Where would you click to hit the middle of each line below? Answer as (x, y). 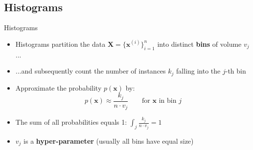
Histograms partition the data (60, 44)
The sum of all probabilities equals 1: (71, 122)
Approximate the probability (58, 87)
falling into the (198, 71)
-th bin (236, 71)
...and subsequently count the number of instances (91, 71)
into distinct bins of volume (199, 44)
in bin (168, 101)
